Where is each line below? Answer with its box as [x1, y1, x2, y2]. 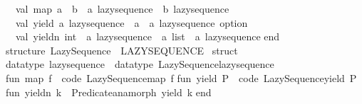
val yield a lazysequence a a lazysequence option [15, 15, 248, 30]
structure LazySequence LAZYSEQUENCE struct [6, 42, 238, 57]
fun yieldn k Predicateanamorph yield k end [6, 84, 212, 99]
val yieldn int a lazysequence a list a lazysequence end [15, 29, 280, 44]
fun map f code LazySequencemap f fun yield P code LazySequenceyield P [6, 70, 357, 85]
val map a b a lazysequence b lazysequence [15, 1, 229, 16]
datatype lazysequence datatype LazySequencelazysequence [6, 57, 274, 71]
